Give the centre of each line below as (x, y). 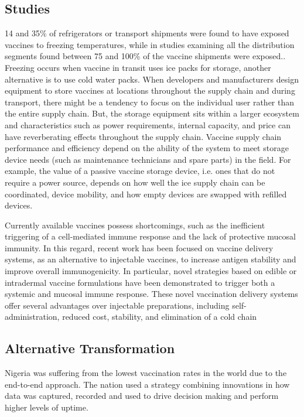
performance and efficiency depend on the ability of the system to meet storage (147, 148)
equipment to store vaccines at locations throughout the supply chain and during (150, 90)
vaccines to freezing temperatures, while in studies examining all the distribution (150, 44)
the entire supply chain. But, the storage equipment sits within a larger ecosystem (152, 113)
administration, (32, 317)
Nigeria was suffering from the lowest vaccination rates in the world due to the (146, 373)
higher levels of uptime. (47, 407)
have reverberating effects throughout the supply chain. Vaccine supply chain (143, 136)
